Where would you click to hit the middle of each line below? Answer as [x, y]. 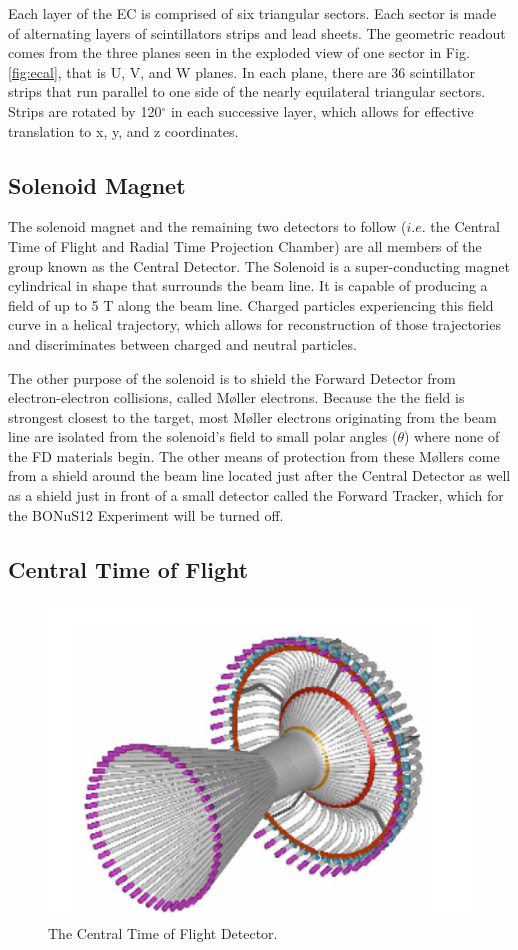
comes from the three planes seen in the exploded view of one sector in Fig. [239, 52]
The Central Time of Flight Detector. [163, 933]
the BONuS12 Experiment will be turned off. [146, 514]
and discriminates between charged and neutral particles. [182, 343]
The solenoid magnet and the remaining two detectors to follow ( [207, 226]
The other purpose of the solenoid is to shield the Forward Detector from [232, 377]
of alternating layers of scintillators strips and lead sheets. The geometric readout [257, 32]
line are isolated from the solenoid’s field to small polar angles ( [203, 436]
